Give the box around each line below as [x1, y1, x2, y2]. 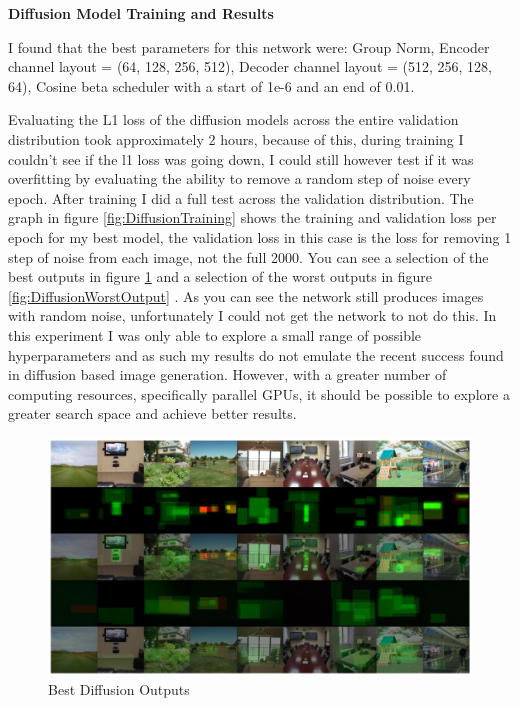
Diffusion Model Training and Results [8, 3, 274, 23]
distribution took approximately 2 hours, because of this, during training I [8, 128, 464, 149]
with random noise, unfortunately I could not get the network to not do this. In [8, 305, 497, 326]
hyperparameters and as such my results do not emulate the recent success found [8, 344, 504, 365]
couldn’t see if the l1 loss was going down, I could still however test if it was [8, 148, 474, 169]
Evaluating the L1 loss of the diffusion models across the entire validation [8, 109, 459, 130]
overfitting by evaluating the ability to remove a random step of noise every [8, 168, 471, 189]
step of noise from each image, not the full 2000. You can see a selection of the [8, 246, 489, 267]
